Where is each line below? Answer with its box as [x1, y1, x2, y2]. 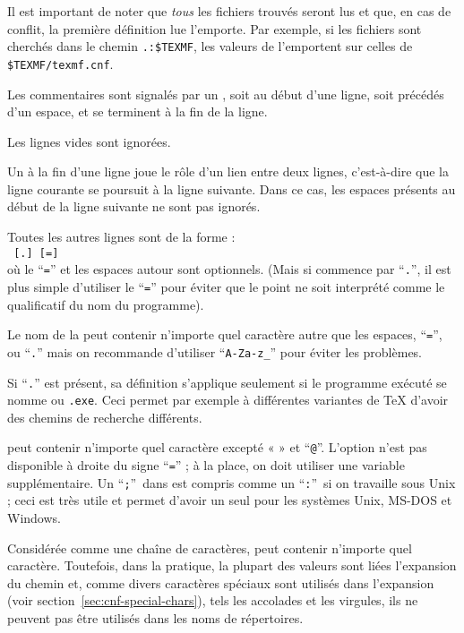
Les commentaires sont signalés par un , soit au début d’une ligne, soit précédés [7, 84, 444, 103]
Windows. [7, 509, 61, 526]
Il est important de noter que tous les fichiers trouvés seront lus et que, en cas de [7, 2, 451, 20]
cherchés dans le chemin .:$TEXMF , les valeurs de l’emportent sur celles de [7, 37, 413, 56]
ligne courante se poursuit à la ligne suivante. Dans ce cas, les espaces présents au [7, 179, 456, 198]
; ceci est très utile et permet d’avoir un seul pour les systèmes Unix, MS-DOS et [7, 491, 452, 509]
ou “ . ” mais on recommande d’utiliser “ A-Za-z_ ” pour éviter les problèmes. [7, 342, 423, 361]
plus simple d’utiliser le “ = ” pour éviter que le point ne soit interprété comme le [7, 277, 445, 295]
